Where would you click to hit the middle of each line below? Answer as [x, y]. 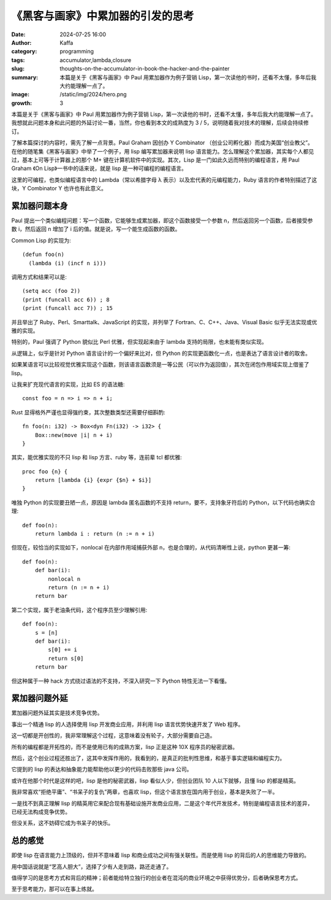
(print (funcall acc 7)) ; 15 [68, 308]
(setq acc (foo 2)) [51, 291]
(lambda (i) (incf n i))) [67, 263]
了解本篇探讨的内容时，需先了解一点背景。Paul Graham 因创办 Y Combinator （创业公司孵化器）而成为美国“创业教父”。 [162, 143]
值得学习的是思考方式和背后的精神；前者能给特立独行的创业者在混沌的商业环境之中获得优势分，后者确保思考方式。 [156, 878]
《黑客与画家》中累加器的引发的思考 [103, 16]
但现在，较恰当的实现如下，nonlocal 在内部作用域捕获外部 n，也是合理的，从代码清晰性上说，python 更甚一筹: [151, 548]
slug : [18, 69]
